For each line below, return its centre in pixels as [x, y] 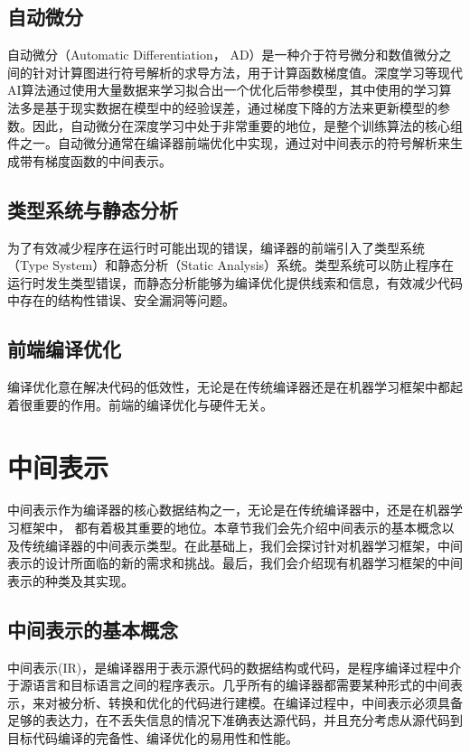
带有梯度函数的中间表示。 [95, 160]
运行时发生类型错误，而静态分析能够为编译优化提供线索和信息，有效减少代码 [235, 282]
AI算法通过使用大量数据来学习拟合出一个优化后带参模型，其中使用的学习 [223, 90]
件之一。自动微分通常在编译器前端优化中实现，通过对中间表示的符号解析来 [229, 143]
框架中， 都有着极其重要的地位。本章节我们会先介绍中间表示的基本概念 [230, 528]
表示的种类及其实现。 [70, 580]
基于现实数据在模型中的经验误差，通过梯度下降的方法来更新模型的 [241, 107]
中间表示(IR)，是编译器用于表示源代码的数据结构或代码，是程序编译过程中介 [235, 667]
